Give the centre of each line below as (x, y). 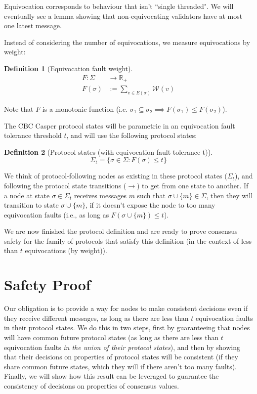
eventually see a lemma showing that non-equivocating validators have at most (123, 16)
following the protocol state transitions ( (65, 185)
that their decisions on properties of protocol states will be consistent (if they (121, 357)
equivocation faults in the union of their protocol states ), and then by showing (122, 347)
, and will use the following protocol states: (132, 135)
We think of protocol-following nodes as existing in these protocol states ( (116, 176)
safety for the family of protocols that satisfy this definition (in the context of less (128, 241)
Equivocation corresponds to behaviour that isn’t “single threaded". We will (119, 6)
